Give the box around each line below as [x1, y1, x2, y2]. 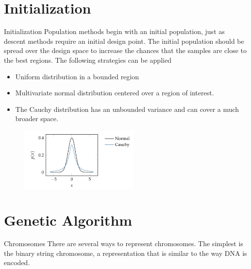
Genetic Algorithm [4, 210, 133, 230]
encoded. [4, 257, 30, 268]
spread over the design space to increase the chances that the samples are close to [4, 45, 247, 55]
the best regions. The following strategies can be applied [4, 54, 171, 65]
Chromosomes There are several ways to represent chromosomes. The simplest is [4, 238, 243, 248]
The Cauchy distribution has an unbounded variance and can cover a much [15, 104, 239, 114]
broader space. [15, 113, 58, 124]
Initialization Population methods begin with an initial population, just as [4, 26, 225, 36]
